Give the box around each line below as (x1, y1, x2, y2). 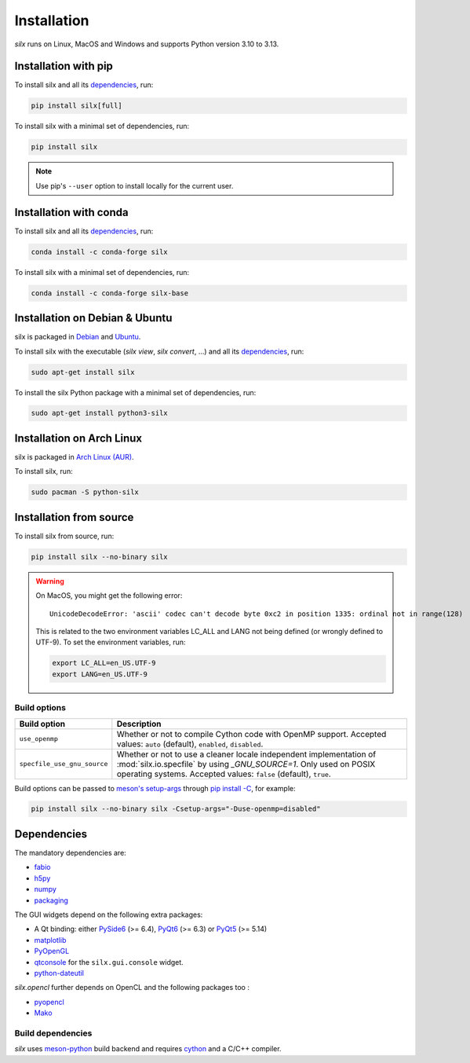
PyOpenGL (34, 947, 70, 956)
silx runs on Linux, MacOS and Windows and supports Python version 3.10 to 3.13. (14, 39, 279, 49)
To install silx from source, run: (14, 531, 115, 541)
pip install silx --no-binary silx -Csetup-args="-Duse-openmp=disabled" (31, 805, 321, 813)
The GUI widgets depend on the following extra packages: (14, 910, 203, 919)
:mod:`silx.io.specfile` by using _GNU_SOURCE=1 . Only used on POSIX (116, 758, 376, 769)
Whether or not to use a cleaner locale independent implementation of (116, 749, 377, 760)
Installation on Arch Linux (14, 431, 143, 445)
